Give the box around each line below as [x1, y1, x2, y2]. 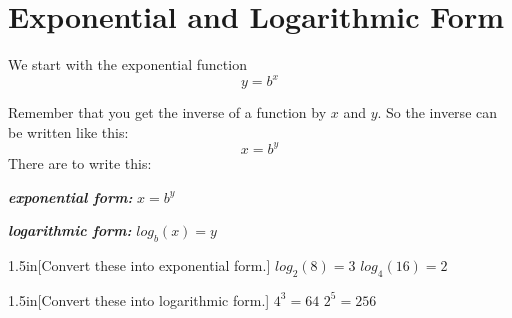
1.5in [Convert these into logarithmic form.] [8, 289, 270, 310]
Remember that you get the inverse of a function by [8, 102, 327, 123]
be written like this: [8, 121, 129, 142]
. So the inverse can [377, 102, 498, 123]
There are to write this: [8, 152, 152, 173]
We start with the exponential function [8, 54, 247, 75]
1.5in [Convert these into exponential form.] [8, 254, 271, 275]
